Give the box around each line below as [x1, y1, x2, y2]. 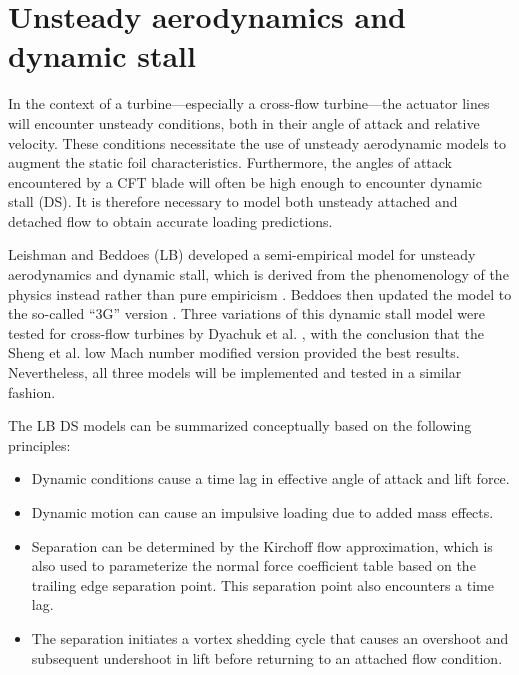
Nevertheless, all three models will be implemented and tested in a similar [8, 362, 462, 383]
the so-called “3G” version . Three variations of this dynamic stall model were [8, 303, 485, 324]
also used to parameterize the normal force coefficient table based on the [31, 555, 476, 576]
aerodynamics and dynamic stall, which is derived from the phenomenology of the [8, 264, 509, 285]
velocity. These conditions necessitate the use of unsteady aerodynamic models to [8, 132, 506, 153]
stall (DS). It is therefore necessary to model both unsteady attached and [8, 191, 458, 212]
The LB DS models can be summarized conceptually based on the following [8, 415, 472, 436]
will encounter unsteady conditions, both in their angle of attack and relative [8, 112, 480, 133]
